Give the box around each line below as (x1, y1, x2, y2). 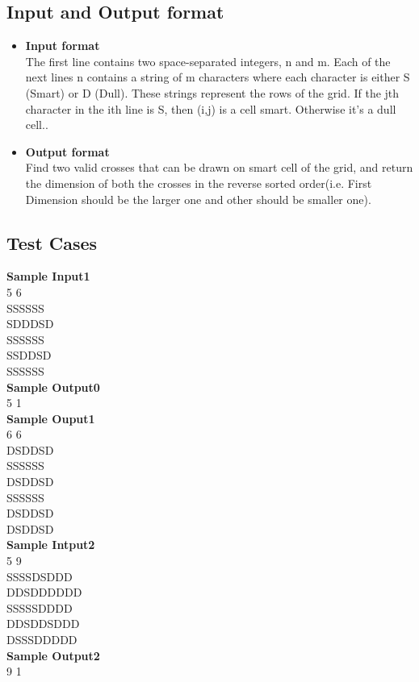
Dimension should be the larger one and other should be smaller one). (25, 190, 371, 207)
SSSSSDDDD (6, 599, 73, 616)
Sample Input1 (6, 268, 90, 285)
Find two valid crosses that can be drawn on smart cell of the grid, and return (25, 159, 413, 176)
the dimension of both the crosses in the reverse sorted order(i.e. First (25, 174, 372, 191)
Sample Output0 (6, 378, 100, 395)
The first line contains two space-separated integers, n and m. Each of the (25, 52, 391, 69)
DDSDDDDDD (6, 584, 82, 601)
